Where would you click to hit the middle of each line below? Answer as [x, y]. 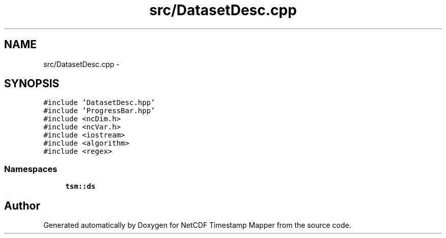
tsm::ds [80, 186]
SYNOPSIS [32, 84]
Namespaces [31, 169]
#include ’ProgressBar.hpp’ [99, 111]
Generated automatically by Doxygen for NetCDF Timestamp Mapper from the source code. [197, 225]
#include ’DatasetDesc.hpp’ [99, 103]
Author [22, 206]
